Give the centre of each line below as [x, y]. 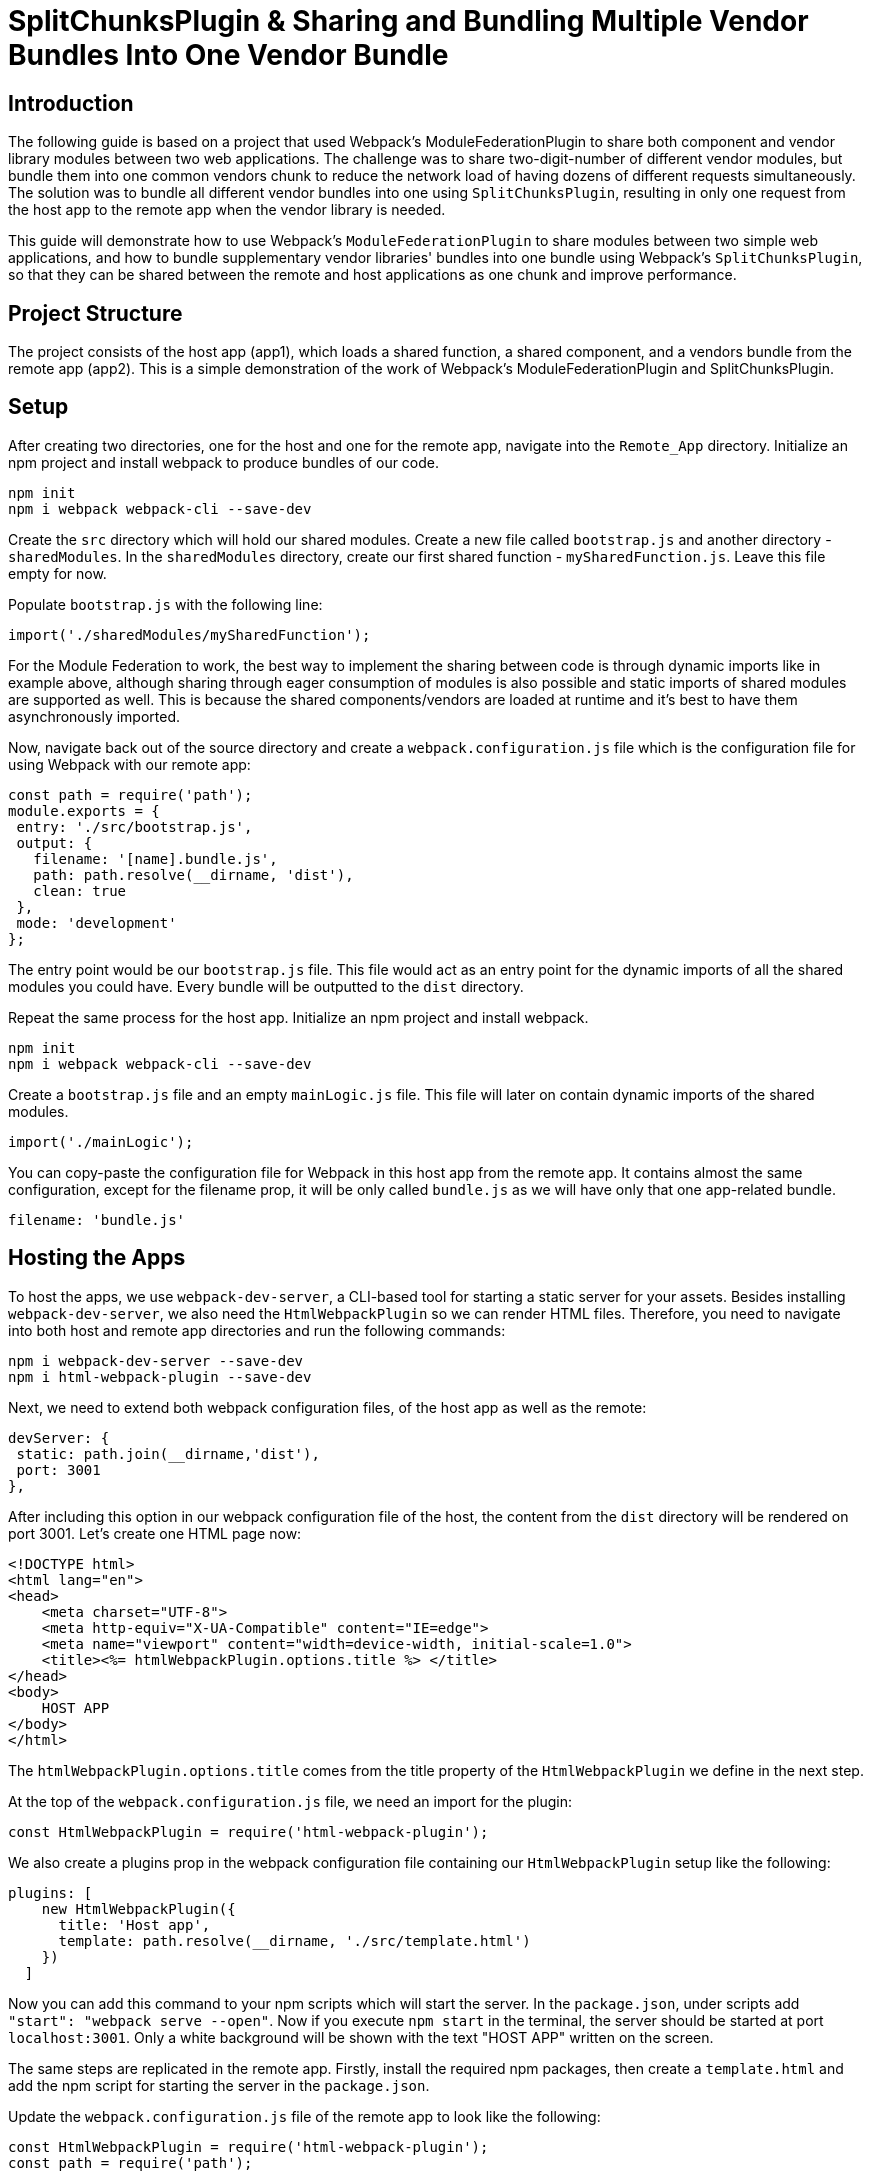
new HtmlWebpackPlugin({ [138, 1908]
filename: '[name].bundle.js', [155, 858]
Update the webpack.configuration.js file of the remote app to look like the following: [304, 2116]
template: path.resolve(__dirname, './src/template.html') [294, 1940]
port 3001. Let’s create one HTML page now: [155, 1533]
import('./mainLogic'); [101, 1141]
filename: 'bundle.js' [97, 1219]
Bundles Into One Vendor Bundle [228, 55]
